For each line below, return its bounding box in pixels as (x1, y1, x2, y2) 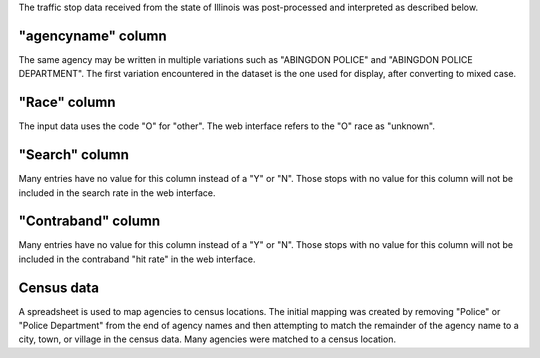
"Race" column (18, 94, 116, 111)
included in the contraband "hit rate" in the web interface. (18, 253, 256, 265)
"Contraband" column (18, 213, 160, 230)
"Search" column (18, 146, 130, 164)
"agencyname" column (18, 27, 167, 44)
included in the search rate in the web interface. (18, 186, 216, 199)
